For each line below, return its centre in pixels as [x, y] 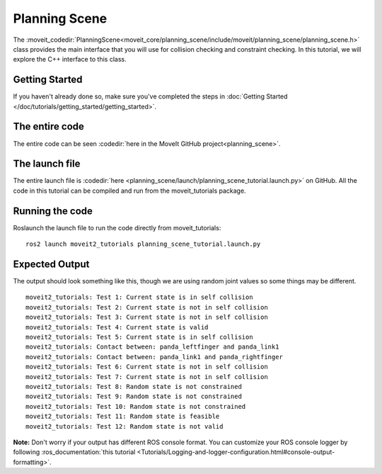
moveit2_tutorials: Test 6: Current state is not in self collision [147, 367]
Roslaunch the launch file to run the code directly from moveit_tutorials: [117, 227]
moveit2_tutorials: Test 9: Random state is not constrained [134, 396]
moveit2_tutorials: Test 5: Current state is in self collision [140, 337]
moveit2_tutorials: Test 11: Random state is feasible [123, 417]
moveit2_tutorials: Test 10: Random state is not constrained [136, 406]
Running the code [53, 211]
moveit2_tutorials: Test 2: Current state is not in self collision [147, 307]
